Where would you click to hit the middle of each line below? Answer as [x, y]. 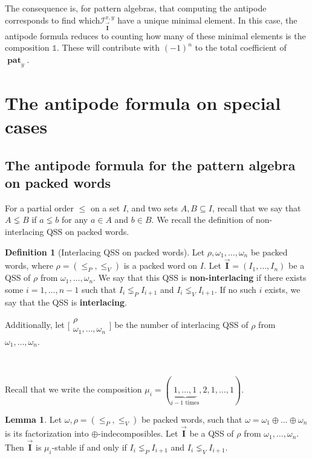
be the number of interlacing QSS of [181, 325]
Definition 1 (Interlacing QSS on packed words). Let [105, 252]
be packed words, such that [192, 419]
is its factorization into [47, 433]
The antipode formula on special [143, 102]
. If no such [235, 289]
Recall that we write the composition [73, 389]
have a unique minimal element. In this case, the [207, 20]
